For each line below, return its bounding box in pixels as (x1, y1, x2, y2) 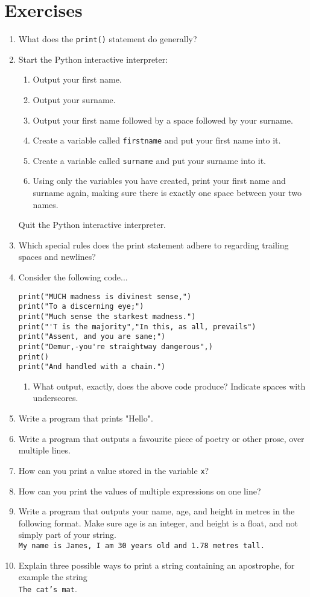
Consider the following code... (18, 271, 128, 283)
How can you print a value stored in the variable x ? (18, 464, 209, 476)
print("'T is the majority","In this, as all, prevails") (18, 322, 256, 331)
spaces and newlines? (18, 250, 96, 263)
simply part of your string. (18, 528, 116, 541)
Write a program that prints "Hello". (18, 412, 153, 425)
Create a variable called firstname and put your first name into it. (33, 134, 281, 147)
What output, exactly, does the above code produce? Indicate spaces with (33, 379, 306, 392)
